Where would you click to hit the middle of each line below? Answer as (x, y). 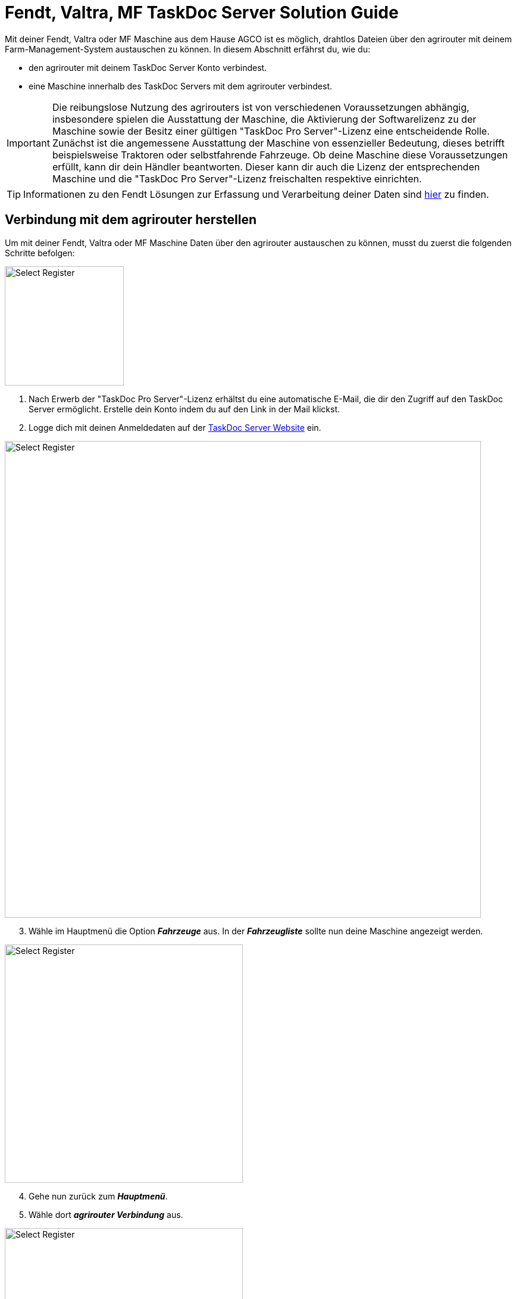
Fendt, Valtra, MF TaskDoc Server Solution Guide (202, 13)
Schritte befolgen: (40, 253)
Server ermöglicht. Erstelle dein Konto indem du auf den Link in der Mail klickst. (184, 409)
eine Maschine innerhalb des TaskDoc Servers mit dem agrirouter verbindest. (181, 86)
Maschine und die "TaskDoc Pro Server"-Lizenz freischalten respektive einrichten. (237, 178)
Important (28, 143)
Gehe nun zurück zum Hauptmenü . (98, 1196)
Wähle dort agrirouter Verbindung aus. (106, 1214)
